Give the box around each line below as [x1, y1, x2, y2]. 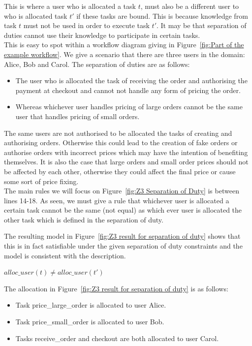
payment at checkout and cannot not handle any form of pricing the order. [15, 85, 241, 95]
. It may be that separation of [157, 20, 247, 31]
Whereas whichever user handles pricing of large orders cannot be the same [15, 101, 243, 112]
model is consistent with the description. [4, 250, 126, 260]
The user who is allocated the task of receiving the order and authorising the [15, 75, 248, 86]
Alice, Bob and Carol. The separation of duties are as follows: [4, 59, 190, 69]
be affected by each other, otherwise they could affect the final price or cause [4, 166, 236, 176]
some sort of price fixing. [4, 176, 79, 186]
